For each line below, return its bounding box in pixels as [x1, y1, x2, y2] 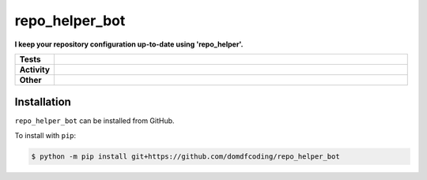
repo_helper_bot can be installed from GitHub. [14, 116, 175, 126]
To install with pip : [14, 130, 77, 140]
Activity [19, 64, 51, 75]
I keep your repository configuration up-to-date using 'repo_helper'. [14, 39, 244, 49]
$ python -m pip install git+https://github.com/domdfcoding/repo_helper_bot [31, 152, 340, 161]
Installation [14, 96, 71, 109]
